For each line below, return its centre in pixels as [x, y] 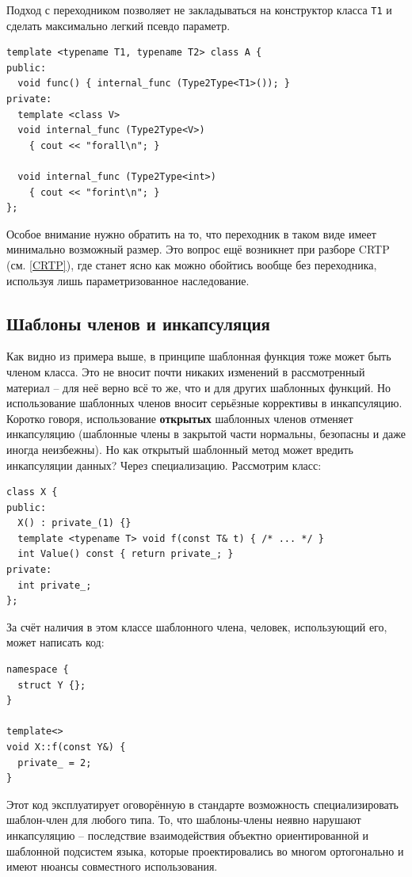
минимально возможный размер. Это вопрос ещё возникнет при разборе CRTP [198, 249]
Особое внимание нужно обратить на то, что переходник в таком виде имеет [191, 233]
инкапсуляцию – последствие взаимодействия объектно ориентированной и [188, 835]
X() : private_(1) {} [74, 523]
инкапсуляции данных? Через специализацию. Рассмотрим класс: [164, 465]
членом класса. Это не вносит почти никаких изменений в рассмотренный [186, 371]
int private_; [55, 585]
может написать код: [55, 642]
